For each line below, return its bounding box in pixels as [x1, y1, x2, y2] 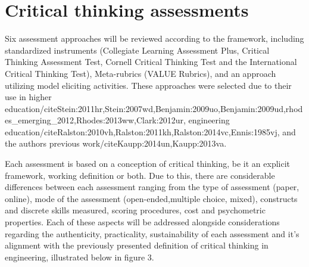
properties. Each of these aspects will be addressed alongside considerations [5, 216, 280, 228]
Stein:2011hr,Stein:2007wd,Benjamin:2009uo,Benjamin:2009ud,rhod [57, 102, 303, 114]
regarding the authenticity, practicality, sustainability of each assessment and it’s [5, 227, 299, 240]
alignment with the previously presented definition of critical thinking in [5, 239, 269, 252]
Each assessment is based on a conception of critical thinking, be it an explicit [5, 157, 291, 170]
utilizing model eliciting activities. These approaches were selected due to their [5, 79, 292, 91]
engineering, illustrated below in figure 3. [5, 250, 154, 263]
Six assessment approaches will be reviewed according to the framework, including [5, 32, 304, 45]
